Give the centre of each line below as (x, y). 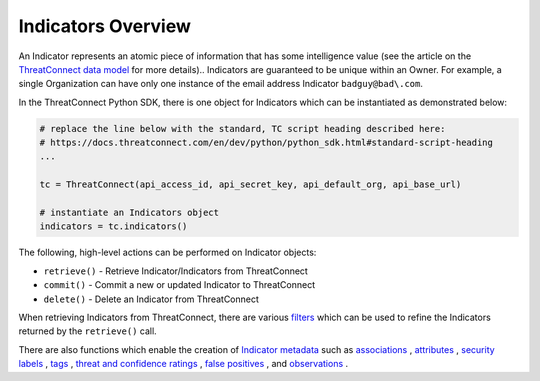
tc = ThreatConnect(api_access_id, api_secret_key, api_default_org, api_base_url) (250, 184)
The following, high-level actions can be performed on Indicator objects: (167, 252)
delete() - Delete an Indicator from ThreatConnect (151, 299)
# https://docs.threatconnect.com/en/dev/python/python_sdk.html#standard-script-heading (266, 143)
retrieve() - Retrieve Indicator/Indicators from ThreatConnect (176, 271)
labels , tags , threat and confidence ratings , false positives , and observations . (183, 364)
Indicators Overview (105, 26)
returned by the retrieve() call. (87, 331)
